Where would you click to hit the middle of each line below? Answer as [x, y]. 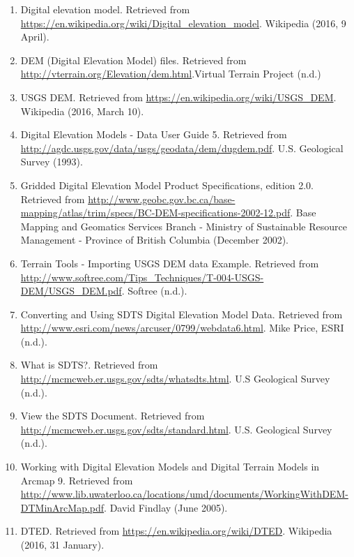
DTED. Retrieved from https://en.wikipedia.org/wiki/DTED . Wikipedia [176, 531]
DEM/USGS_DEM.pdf [71, 291]
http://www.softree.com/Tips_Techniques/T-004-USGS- [142, 277]
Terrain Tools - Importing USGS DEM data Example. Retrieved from [170, 263]
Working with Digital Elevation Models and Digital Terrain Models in [170, 467]
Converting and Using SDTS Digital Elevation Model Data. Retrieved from [182, 314]
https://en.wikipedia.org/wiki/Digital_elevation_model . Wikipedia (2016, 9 [183, 23]
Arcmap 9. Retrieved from [77, 480]
